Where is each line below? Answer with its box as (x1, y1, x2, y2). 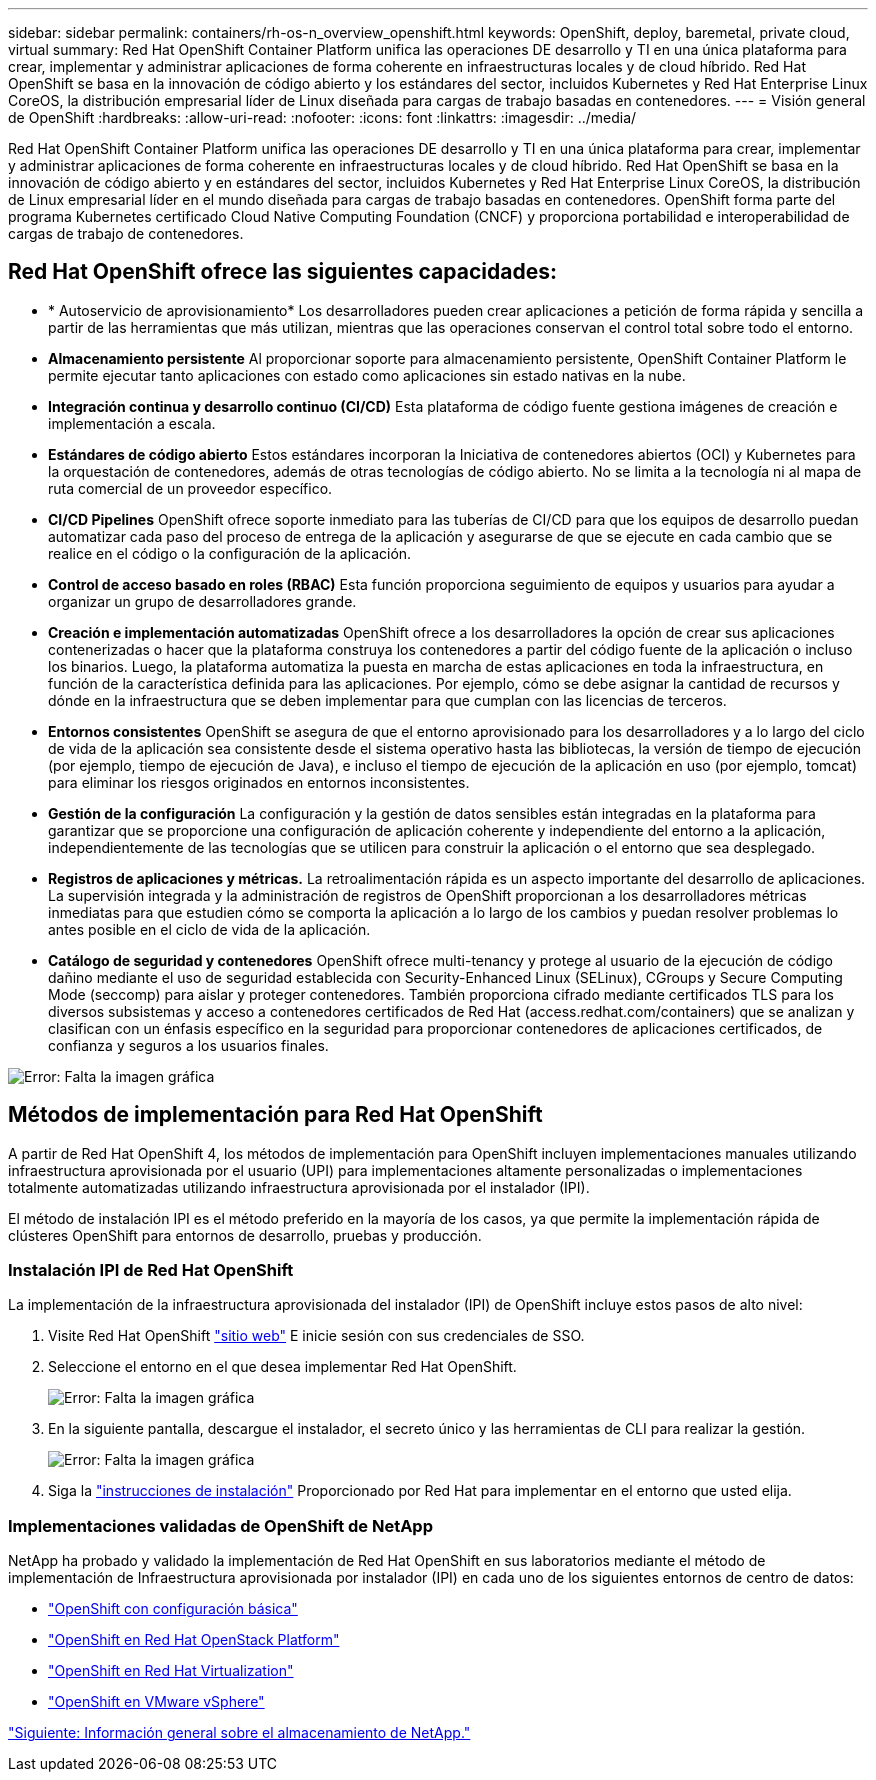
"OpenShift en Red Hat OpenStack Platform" (48, 1631, 340, 1649)
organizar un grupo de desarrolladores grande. (48, 592, 357, 610)
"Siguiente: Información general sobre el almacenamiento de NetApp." (8, 1724, 471, 1742)
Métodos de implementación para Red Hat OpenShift (8, 1102, 543, 1128)
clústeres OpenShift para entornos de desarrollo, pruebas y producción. (8, 1226, 482, 1244)
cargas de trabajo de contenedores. (8, 225, 244, 242)
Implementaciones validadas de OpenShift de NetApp (8, 1515, 433, 1536)
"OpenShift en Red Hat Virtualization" (48, 1662, 294, 1680)
